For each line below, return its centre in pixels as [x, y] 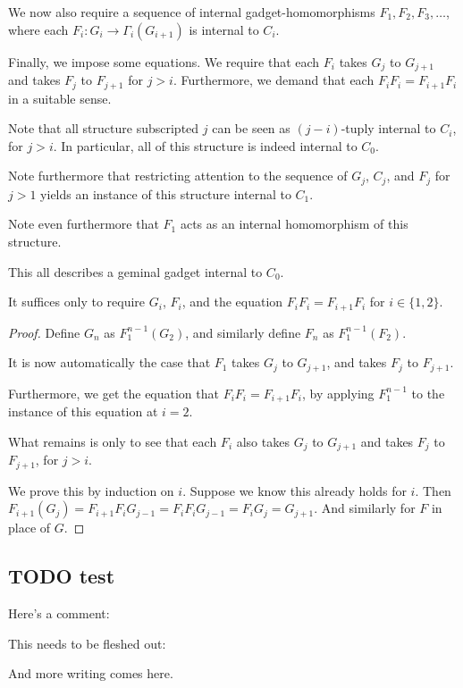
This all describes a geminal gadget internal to [135, 271]
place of [29, 528]
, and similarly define [243, 332]
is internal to [224, 29]
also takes [263, 441]
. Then [433, 490]
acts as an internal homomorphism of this [294, 224]
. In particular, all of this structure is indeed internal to [205, 145]
